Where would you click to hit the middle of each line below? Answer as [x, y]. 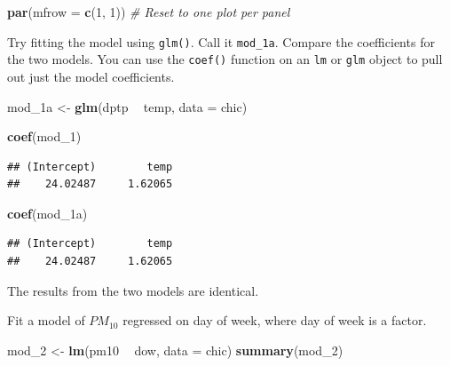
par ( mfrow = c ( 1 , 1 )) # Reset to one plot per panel [149, 12]
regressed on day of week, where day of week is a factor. [275, 320]
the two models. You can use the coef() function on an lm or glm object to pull [225, 59]
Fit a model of [46, 320]
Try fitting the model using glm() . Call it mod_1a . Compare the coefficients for [221, 41]
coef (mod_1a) [47, 213]
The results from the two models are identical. [133, 290]
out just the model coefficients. [91, 76]
